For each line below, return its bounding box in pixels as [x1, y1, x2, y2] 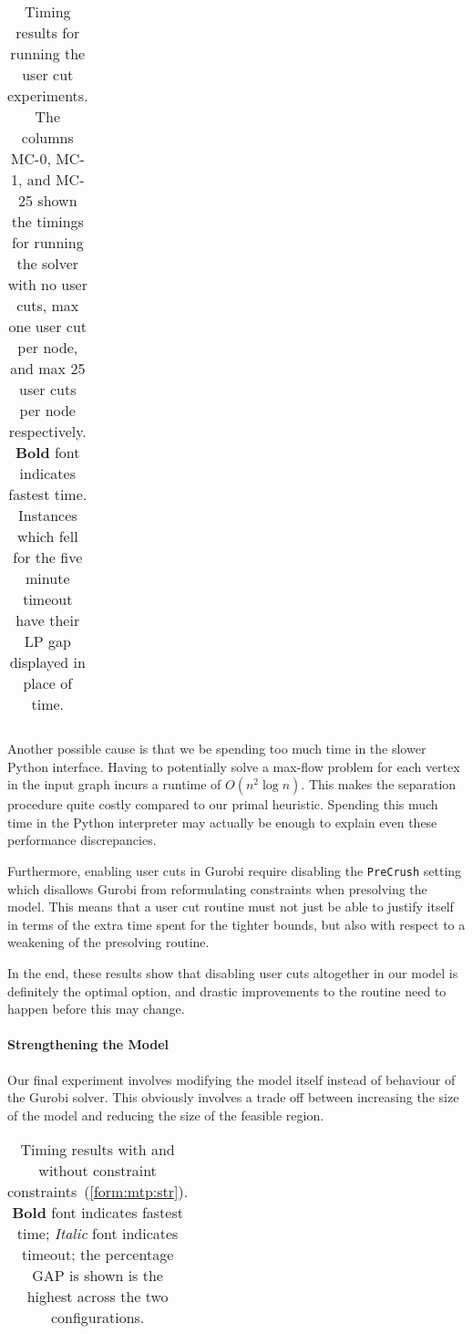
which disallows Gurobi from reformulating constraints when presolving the [7, 879, 427, 898]
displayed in [9, 651, 86, 672]
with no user [7, 274, 87, 295]
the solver [16, 253, 79, 274]
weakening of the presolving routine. [7, 933, 210, 952]
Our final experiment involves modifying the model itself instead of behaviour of [7, 1069, 456, 1089]
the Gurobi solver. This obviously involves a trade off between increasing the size [7, 1088, 459, 1107]
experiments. [7, 85, 88, 106]
